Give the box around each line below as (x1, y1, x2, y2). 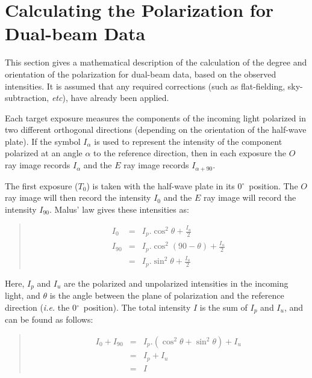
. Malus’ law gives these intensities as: (49, 203, 189, 215)
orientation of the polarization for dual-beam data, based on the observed (5, 67, 276, 80)
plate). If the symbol (5, 135, 81, 147)
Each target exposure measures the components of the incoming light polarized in (5, 111, 306, 124)
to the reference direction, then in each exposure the (93, 147, 286, 159)
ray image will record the (204, 191, 296, 204)
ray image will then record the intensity (5, 191, 151, 204)
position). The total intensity (83, 300, 191, 313)
